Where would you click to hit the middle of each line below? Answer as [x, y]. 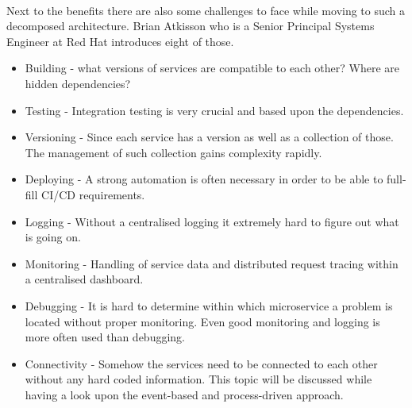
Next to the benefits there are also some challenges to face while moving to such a [206, 10]
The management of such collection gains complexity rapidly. [173, 152]
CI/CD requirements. [93, 194]
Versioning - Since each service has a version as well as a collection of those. [209, 137]
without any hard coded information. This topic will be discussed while [198, 379]
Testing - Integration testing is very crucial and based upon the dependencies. [214, 110]
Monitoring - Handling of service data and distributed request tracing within [212, 263]
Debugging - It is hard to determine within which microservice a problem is [209, 305]
